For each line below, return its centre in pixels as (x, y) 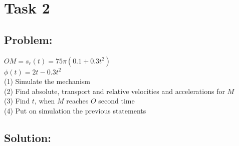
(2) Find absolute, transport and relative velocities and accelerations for (114, 91)
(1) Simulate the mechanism (47, 81)
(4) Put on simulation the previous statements (75, 110)
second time (116, 101)
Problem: (28, 39)
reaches (77, 101)
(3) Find (17, 101)
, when (45, 101)
